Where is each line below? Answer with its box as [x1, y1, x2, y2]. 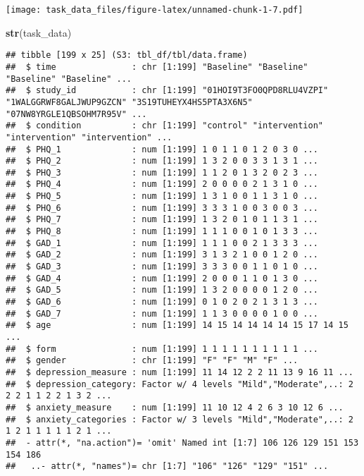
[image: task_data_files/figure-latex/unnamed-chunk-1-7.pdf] [6, 5, 303, 15]
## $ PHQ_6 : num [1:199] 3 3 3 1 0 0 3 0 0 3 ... [6, 202, 318, 213]
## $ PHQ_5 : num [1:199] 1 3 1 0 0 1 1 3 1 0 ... [6, 191, 318, 202]
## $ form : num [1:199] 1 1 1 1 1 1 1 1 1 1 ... [6, 343, 318, 354]
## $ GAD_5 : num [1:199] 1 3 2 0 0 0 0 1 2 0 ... [6, 285, 318, 295]
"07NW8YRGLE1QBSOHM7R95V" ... [6, 109, 147, 119]
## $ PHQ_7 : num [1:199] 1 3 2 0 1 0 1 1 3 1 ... [6, 214, 318, 225]
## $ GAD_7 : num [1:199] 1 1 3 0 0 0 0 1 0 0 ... [6, 308, 318, 319]
